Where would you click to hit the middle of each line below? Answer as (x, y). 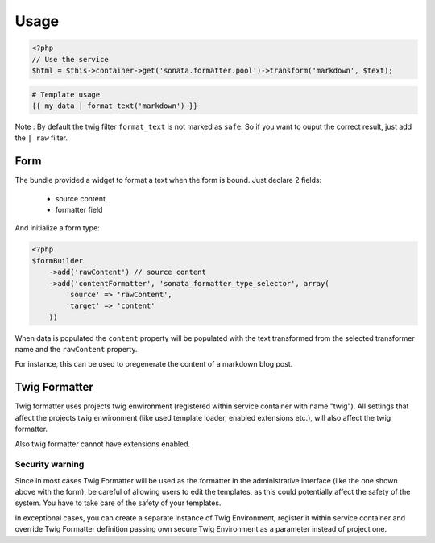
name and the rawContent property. (76, 350)
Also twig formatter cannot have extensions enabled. (103, 444)
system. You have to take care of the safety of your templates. (118, 503)
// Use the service (70, 59)
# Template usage (66, 94)
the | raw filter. (41, 138)
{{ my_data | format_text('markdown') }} (115, 106)
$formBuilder (58, 261)
